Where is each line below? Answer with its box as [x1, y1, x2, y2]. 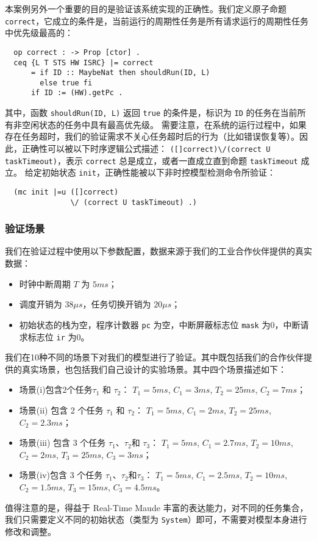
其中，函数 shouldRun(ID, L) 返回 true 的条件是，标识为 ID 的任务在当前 [5, 106, 297, 119]
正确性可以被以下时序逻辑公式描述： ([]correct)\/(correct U [21, 142, 271, 154]
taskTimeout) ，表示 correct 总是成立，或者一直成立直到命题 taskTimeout [5, 154, 298, 167]
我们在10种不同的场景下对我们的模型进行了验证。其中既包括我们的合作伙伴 [5, 351, 304, 364]
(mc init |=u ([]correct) [13, 187, 119, 196]
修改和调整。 [5, 525, 56, 537]
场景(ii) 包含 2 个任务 [19, 403, 104, 416]
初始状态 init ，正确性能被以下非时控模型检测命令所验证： [41, 166, 276, 179]
